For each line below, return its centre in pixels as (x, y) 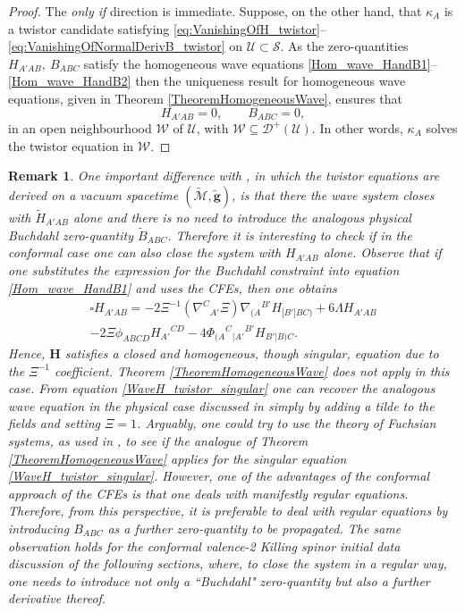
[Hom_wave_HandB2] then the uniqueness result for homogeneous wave (207, 81)
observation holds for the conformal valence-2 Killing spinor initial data (204, 546)
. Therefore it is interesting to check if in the (290, 235)
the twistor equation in (71, 145)
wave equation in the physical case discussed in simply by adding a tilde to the (221, 405)
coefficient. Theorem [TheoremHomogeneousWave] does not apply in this (252, 370)
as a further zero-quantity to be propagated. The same (254, 528)
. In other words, (357, 128)
